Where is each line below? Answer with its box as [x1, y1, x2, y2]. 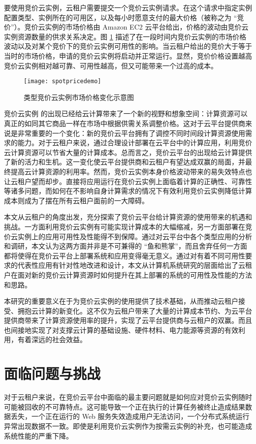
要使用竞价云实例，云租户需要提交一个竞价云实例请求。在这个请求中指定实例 [4, 2, 252, 12]
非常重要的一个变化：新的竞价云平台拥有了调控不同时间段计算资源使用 [17, 127, 245, 138]
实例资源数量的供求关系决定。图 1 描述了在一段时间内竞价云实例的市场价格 [4, 31, 247, 41]
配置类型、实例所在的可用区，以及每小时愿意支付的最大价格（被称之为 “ [4, 12, 237, 22]
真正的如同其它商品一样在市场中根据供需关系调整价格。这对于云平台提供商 [4, 118, 245, 128]
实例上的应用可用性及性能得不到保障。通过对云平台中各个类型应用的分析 [17, 231, 252, 241]
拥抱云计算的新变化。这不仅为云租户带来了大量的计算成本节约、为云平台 [17, 305, 252, 316]
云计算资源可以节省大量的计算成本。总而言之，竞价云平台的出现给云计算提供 [4, 147, 252, 157]
